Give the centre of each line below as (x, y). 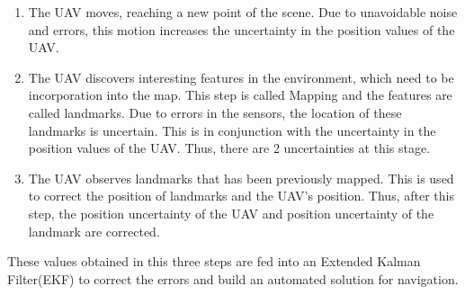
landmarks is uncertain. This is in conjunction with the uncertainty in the (232, 130)
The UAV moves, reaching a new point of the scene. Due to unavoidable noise (243, 12)
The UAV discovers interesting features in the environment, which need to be (241, 77)
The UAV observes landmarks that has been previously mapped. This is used (241, 178)
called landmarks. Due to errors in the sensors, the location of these (215, 112)
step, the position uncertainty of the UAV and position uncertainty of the (231, 213)
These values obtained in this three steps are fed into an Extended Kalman (214, 261)
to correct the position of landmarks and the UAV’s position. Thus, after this (241, 196)
